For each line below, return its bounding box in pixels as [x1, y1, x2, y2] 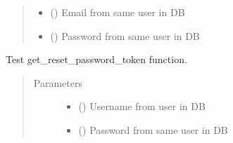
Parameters [33, 75, 82, 90]
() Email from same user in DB [50, 5, 185, 19]
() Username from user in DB [78, 99, 206, 114]
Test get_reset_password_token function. [6, 52, 187, 67]
